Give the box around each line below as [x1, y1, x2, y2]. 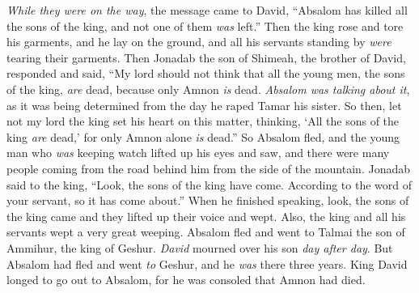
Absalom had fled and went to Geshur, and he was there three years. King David [6, 255, 408, 272]
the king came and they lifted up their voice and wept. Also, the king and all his [6, 207, 406, 224]
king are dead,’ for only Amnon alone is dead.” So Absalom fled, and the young [6, 128, 400, 145]
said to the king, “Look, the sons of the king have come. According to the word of [6, 176, 412, 193]
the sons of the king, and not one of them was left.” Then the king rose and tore [6, 17, 404, 34]
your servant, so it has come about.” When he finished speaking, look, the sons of [6, 192, 409, 209]
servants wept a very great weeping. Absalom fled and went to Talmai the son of [6, 223, 405, 240]
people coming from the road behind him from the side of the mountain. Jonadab [6, 159, 410, 176]
